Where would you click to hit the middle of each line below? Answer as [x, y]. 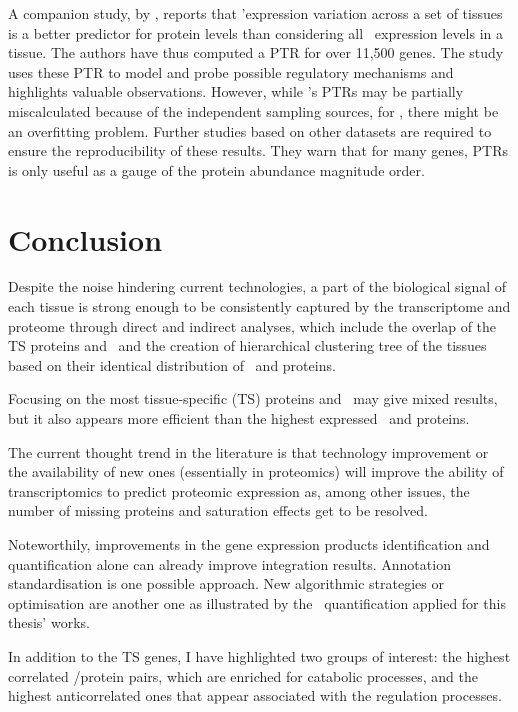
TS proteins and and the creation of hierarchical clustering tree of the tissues [247, 345]
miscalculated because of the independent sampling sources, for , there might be [253, 110]
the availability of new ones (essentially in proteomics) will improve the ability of [256, 471]
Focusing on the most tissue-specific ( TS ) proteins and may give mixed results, [253, 398]
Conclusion [85, 238]
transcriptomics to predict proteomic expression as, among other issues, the [239, 490]
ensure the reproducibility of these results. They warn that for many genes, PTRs [258, 150]
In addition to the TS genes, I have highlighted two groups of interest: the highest [259, 655]
